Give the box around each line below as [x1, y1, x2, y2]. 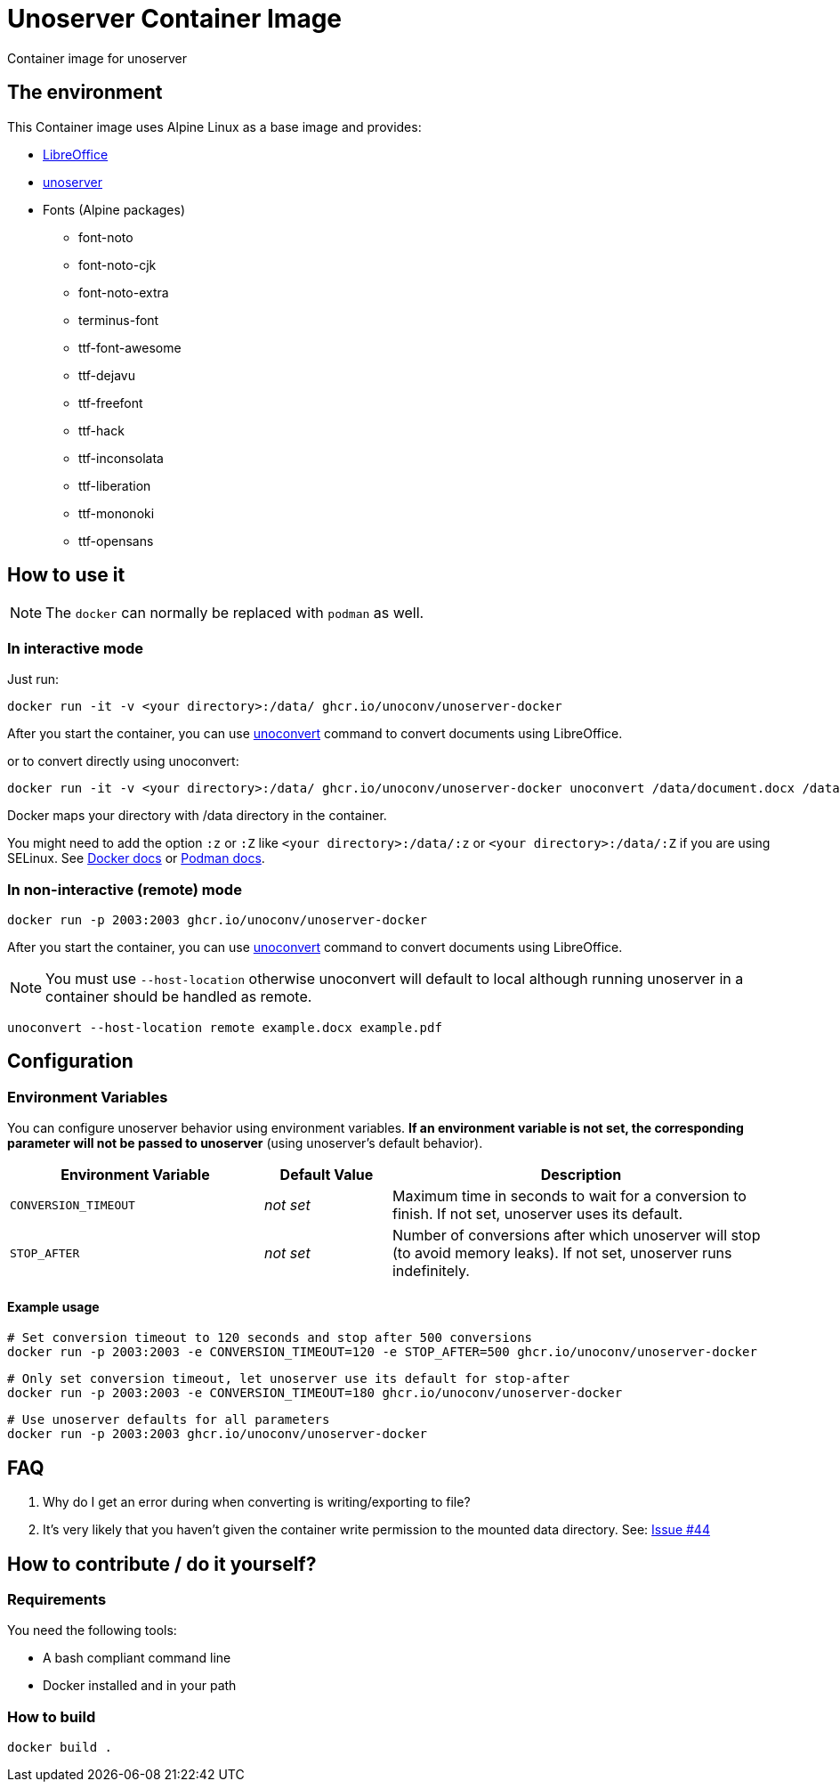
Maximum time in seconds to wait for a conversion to [392, 1187, 747, 1206]
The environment [7, 81, 163, 104]
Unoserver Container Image [7, 4, 343, 34]
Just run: [7, 671, 60, 687]
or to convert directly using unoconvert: [7, 753, 239, 769]
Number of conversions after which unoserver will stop [392, 1226, 761, 1245]
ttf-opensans [78, 533, 154, 549]
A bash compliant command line [43, 1650, 231, 1666]
